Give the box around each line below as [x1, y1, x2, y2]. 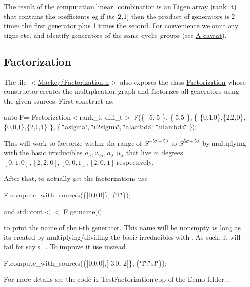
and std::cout [4, 206, 43, 216]
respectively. [116, 157, 154, 167]
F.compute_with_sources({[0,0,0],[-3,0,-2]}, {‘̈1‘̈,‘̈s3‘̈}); [4, 257, 167, 268]
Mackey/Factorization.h [38, 76, 109, 87]
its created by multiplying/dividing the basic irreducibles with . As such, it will [4, 232, 241, 242]
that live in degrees [126, 147, 183, 158]
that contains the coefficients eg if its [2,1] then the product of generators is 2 [4, 11, 235, 21]
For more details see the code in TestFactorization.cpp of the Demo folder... [4, 274, 230, 284]
